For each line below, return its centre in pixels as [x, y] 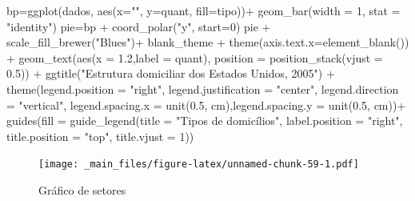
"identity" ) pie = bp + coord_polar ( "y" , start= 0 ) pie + [139, 26]
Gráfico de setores [82, 190]
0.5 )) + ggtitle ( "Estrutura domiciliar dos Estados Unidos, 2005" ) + [171, 73]
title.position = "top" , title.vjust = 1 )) [100, 136]
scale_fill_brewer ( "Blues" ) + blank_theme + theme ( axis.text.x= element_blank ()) [208, 42]
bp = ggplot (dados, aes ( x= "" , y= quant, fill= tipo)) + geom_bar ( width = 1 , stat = [204, 10]
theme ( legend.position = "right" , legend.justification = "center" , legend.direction [203, 88]
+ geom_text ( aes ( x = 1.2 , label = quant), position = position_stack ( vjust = [195, 57]
